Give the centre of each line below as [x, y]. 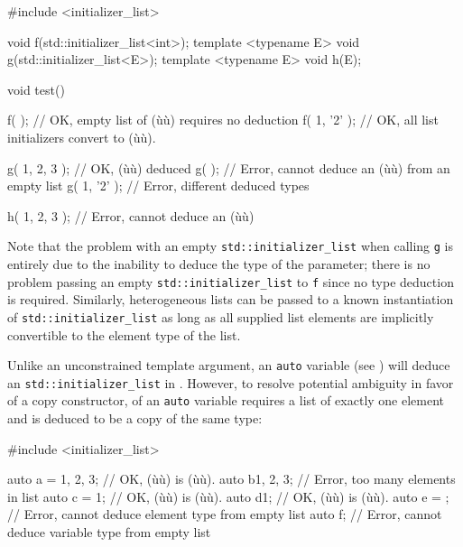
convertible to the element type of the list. [124, 334]
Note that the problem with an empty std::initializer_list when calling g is [231, 246]
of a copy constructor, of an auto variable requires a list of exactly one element [226, 400]
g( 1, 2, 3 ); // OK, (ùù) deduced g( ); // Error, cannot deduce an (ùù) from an [229, 167]
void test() [36, 89]
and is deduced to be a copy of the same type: [135, 418]
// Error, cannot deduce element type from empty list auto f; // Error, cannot [225, 514]
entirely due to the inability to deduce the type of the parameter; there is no [219, 264]
